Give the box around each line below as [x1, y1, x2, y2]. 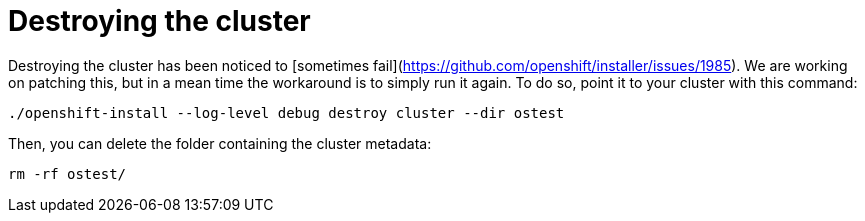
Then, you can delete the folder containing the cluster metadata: [8, 134, 432, 152]
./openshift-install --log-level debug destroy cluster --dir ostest [8, 104, 565, 121]
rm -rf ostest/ [8, 165, 127, 182]
